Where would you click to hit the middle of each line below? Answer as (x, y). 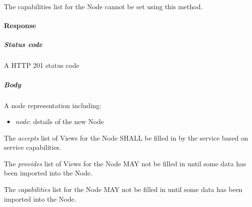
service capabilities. (33, 147)
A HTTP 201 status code (42, 65)
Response (20, 25)
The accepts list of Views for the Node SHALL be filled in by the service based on (126, 137)
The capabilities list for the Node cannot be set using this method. (103, 6)
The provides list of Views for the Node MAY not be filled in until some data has (125, 163)
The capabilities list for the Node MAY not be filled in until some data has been (123, 189)
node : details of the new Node (60, 121)
